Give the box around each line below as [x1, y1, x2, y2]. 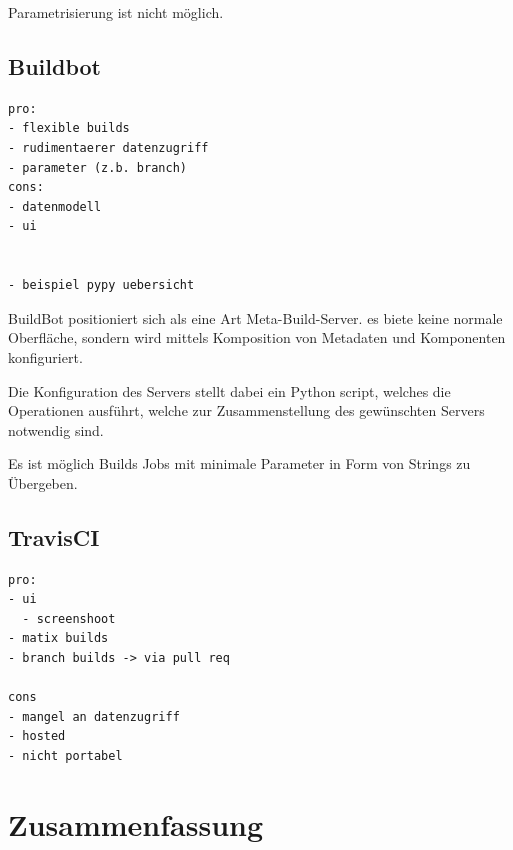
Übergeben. [8, 472, 78, 493]
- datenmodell [8, 199, 102, 214]
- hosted [8, 729, 66, 744]
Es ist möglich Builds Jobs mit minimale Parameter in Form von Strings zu [8, 453, 471, 474]
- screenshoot [22, 611, 116, 626]
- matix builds [8, 631, 109, 646]
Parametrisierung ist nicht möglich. [8, 2, 224, 22]
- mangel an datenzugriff [8, 709, 180, 724]
